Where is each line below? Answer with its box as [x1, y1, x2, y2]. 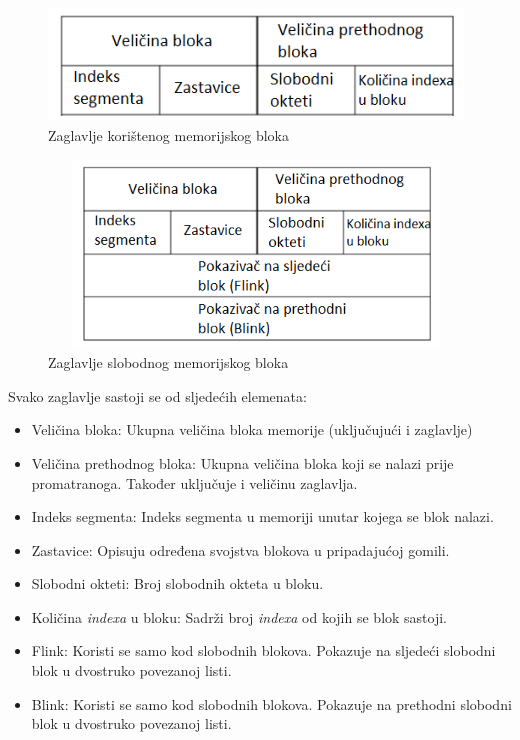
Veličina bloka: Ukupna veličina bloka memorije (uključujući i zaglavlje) [31, 419, 473, 440]
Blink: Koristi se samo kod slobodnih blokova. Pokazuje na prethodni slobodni [31, 693, 512, 714]
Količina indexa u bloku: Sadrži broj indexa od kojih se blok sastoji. [31, 606, 448, 627]
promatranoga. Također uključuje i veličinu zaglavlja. [31, 472, 358, 493]
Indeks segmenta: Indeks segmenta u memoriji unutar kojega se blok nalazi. [31, 506, 494, 527]
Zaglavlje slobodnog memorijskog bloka [48, 352, 289, 373]
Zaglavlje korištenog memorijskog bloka [48, 124, 289, 145]
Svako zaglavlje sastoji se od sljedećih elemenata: [8, 385, 307, 406]
